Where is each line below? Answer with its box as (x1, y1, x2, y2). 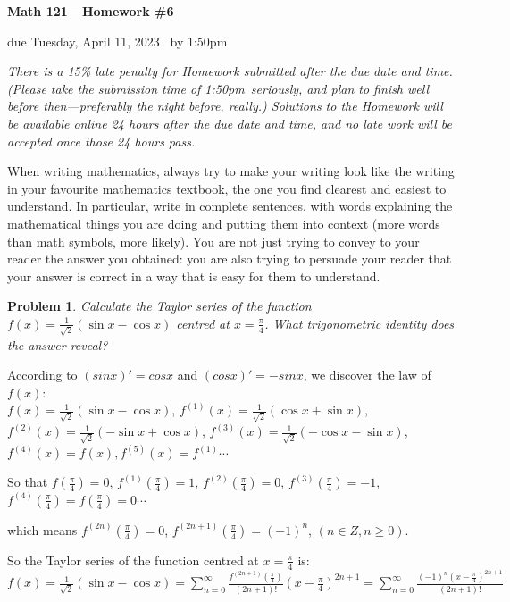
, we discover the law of (303, 365, 431, 384)
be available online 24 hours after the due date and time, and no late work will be (7, 113, 452, 132)
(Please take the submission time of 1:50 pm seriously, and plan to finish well (7, 79, 430, 97)
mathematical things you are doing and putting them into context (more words (7, 213, 440, 232)
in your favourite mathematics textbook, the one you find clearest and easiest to (7, 179, 447, 197)
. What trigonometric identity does (264, 314, 455, 332)
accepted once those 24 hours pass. (7, 131, 196, 150)
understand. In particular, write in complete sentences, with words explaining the (7, 196, 453, 215)
